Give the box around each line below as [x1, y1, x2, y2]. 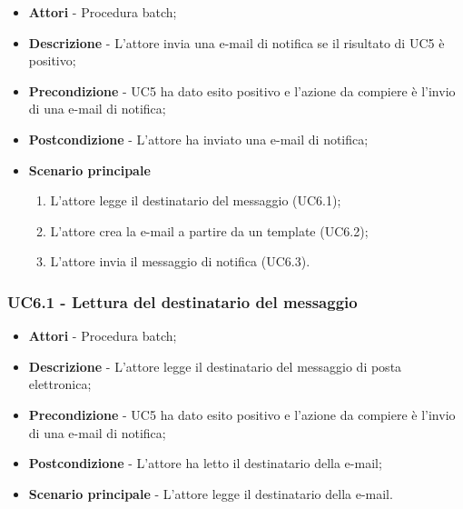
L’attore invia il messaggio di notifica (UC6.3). [50, 252, 310, 271]
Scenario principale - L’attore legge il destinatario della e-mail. [28, 484, 393, 503]
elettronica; [28, 374, 92, 394]
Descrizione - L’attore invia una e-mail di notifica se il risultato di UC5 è [28, 33, 445, 52]
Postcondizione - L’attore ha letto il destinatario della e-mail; [28, 454, 382, 473]
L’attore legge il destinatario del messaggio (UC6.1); [50, 191, 341, 210]
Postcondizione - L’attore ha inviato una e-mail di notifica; [28, 129, 369, 148]
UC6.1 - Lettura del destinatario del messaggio [7, 290, 358, 313]
